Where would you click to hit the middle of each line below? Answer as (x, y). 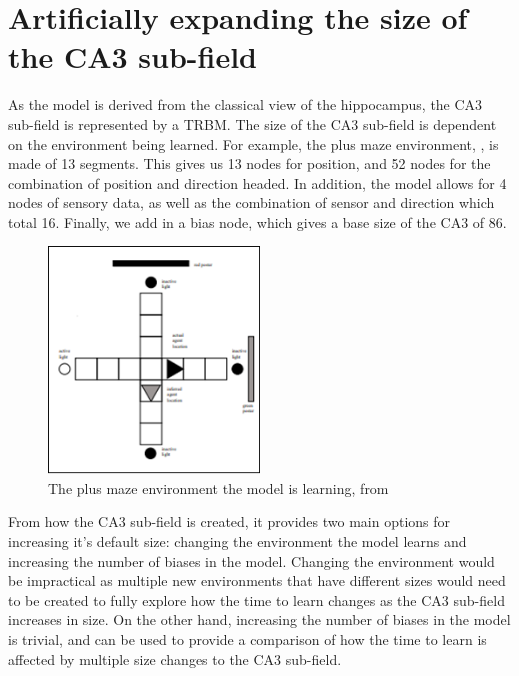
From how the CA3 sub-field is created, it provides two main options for (229, 521)
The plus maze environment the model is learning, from (218, 487)
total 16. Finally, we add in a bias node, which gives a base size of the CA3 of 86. (257, 221)
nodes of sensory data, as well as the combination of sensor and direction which (251, 202)
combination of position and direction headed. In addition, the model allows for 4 (257, 182)
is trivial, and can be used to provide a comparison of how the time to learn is (247, 638)
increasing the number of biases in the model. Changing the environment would (251, 560)
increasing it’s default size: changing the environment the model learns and (237, 540)
